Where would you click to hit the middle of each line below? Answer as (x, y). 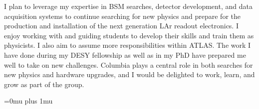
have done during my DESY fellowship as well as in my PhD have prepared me (125, 54)
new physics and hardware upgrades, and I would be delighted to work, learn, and (129, 74)
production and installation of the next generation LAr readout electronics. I (121, 26)
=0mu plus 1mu (28, 101)
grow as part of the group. (44, 84)
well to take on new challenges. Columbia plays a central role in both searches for (129, 64)
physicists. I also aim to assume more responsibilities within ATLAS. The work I (128, 45)
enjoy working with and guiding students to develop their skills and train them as (129, 35)
